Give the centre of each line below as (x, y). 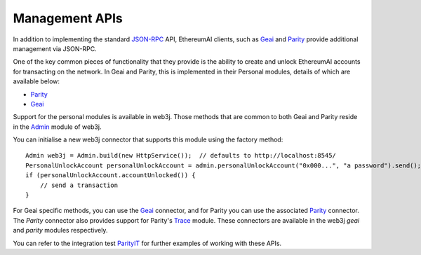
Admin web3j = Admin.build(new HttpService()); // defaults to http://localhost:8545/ (181, 156)
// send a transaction (79, 185)
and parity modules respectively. (60, 230)
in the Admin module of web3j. (57, 127)
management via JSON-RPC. (55, 48)
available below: (36, 81)
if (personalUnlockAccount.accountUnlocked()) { (111, 175)
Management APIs (68, 18)
